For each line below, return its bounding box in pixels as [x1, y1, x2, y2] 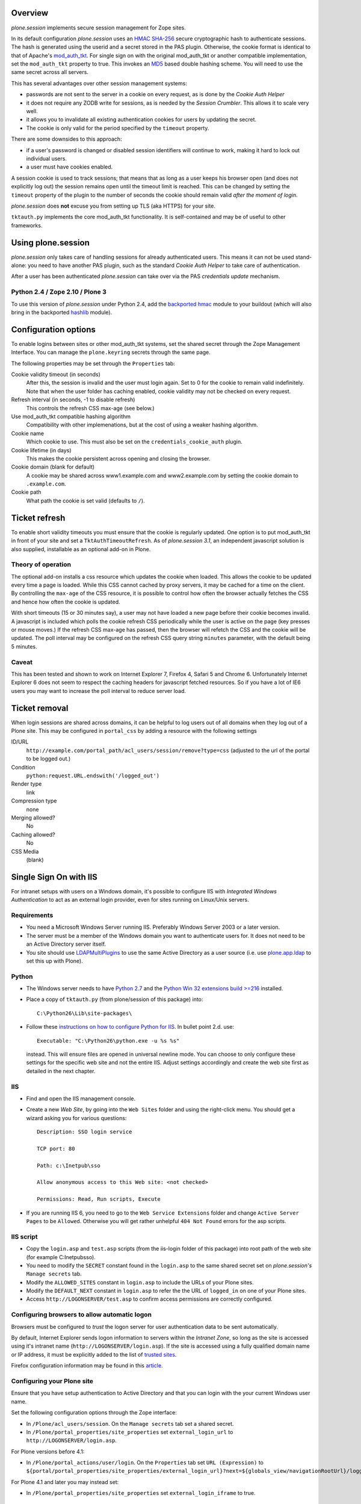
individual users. [26, 155, 67, 162]
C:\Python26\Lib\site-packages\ [37, 1009, 132, 1017]
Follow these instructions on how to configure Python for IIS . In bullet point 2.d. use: [26, 1023, 235, 1031]
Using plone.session [11, 238, 90, 248]
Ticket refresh [11, 513, 66, 523]
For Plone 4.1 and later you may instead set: [11, 1478, 119, 1485]
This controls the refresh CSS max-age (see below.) [26, 404, 155, 411]
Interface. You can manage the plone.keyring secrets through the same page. [11, 349, 211, 356]
